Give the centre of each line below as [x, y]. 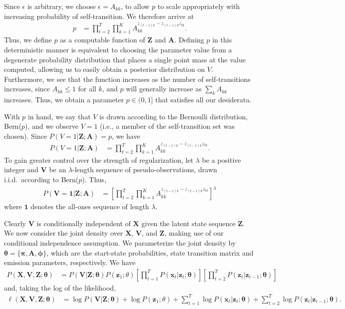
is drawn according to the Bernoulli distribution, [173, 116]
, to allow [135, 6]
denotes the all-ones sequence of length [90, 206]
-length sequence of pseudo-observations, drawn [145, 169]
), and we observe [51, 126]
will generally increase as [164, 89]
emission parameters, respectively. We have [70, 262]
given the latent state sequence [188, 223]
